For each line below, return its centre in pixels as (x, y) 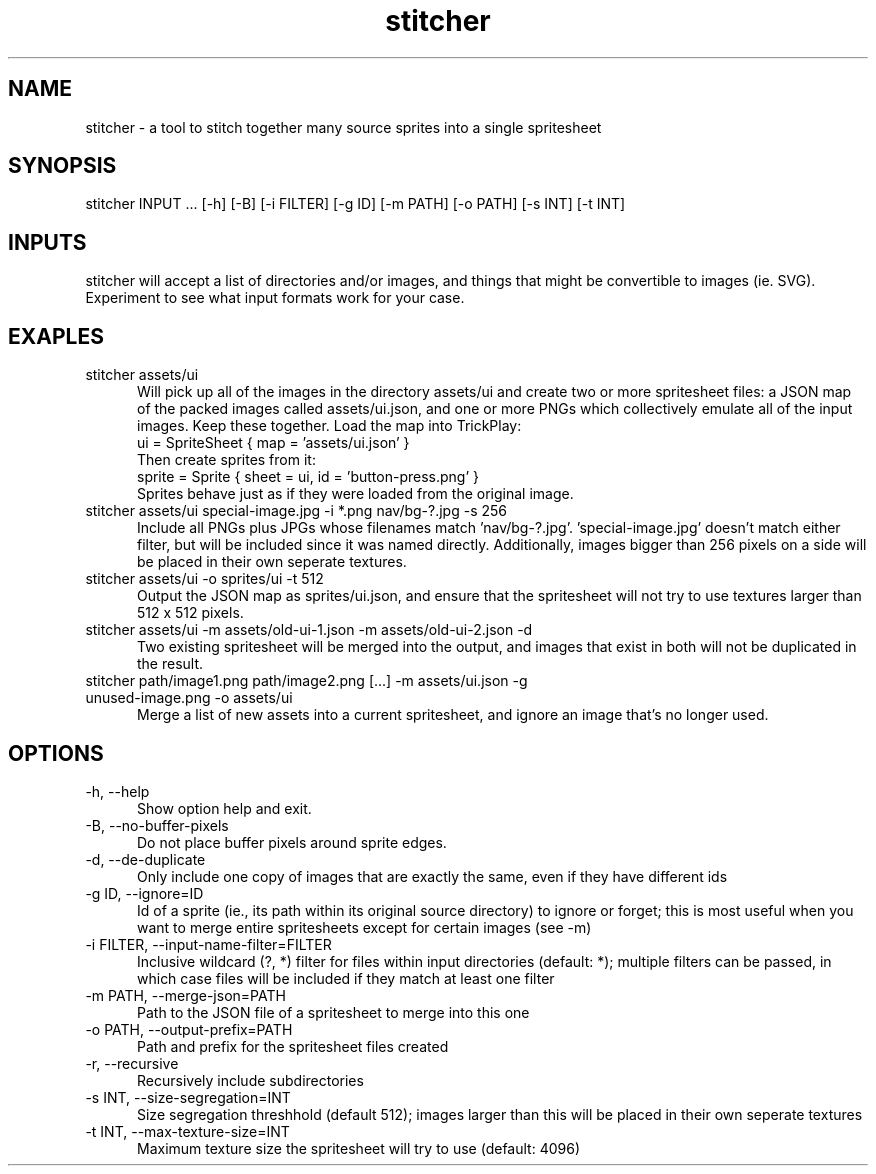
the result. (170, 664)
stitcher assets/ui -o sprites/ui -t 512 (204, 579)
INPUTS (47, 242)
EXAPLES (56, 336)
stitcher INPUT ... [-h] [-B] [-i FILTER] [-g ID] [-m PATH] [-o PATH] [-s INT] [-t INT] (355, 204)
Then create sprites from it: (226, 460)
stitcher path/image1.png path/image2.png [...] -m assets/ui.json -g (306, 681)
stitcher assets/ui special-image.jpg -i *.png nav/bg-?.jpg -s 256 (296, 511)
